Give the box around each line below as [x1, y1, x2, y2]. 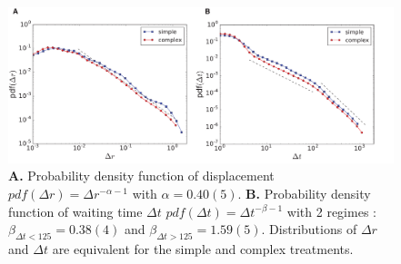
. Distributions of [261, 220, 357, 239]
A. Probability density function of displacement [8, 166, 275, 185]
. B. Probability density [237, 184, 371, 203]
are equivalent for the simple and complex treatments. [52, 240, 354, 258]
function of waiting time [8, 201, 143, 220]
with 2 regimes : [286, 201, 376, 220]
